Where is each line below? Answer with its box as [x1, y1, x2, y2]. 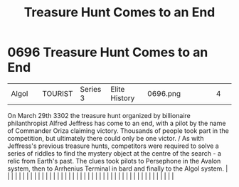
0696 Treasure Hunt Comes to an [7, 44, 208, 60]
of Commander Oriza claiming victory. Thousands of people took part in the [7, 126, 229, 135]
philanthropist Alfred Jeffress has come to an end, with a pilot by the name [7, 119, 226, 127]
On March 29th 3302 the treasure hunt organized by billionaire [7, 111, 191, 119]
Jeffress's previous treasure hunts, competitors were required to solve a [7, 141, 219, 150]
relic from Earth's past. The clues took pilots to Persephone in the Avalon [7, 156, 221, 165]
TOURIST [42, 88, 73, 98]
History [110, 93, 135, 103]
